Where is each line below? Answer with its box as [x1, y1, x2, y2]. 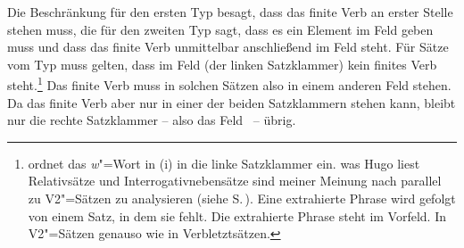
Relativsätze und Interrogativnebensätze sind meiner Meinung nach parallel [28, 171, 442, 190]
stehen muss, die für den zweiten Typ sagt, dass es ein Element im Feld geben [7, 20, 434, 38]
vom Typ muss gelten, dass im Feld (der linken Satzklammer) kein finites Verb [7, 54, 437, 73]
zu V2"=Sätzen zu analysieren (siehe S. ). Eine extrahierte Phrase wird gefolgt [28, 189, 456, 207]
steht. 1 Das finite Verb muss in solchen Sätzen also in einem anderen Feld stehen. [7, 73, 452, 95]
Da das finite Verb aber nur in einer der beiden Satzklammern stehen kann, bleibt [7, 93, 456, 112]
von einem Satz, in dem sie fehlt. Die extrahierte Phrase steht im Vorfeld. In [28, 206, 446, 225]
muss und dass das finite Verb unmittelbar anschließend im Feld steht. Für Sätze [7, 37, 449, 56]
